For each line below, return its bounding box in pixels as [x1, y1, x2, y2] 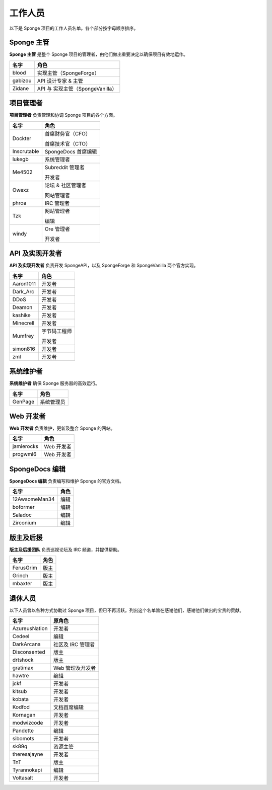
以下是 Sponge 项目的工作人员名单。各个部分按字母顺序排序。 [9, 25, 139, 31]
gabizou [12, 77, 32, 84]
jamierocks [12, 443, 39, 450]
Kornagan [12, 712, 36, 719]
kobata [12, 696, 29, 703]
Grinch [12, 572, 29, 579]
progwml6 [12, 451, 37, 458]
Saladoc [12, 511, 32, 518]
